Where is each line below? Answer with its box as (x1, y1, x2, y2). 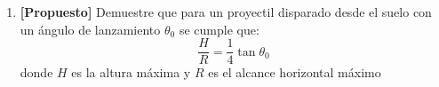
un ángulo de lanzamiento (20, 20, 161, 38)
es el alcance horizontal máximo (208, 63, 381, 82)
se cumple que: (179, 20, 259, 38)
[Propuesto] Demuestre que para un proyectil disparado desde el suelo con (20, 3, 432, 20)
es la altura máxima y (71, 63, 191, 82)
